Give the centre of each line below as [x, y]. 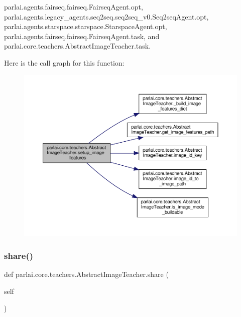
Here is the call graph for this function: [64, 62]
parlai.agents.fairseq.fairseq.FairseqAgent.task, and [82, 36]
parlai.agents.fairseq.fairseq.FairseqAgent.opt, [74, 7]
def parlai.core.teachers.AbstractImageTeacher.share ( [86, 274]
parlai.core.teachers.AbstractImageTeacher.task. [78, 46]
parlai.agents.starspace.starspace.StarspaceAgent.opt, [86, 26]
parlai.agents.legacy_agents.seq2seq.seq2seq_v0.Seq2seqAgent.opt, [106, 16]
